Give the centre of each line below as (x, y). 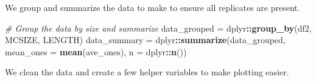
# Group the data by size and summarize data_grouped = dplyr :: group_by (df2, (158, 28)
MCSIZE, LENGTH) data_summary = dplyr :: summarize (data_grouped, (145, 40)
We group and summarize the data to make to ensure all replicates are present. (153, 7)
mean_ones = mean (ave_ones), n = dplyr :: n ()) (96, 51)
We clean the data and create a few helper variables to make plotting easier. (147, 72)
